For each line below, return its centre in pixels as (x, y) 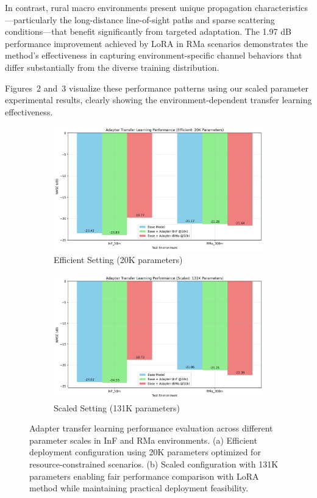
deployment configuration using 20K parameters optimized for (145, 452)
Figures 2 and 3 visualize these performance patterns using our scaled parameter (157, 88)
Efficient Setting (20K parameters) (118, 260)
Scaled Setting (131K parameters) (117, 407)
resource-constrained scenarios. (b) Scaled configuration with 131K (154, 464)
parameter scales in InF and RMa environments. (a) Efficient (143, 440)
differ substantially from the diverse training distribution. (112, 67)
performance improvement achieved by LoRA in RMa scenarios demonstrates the (156, 43)
